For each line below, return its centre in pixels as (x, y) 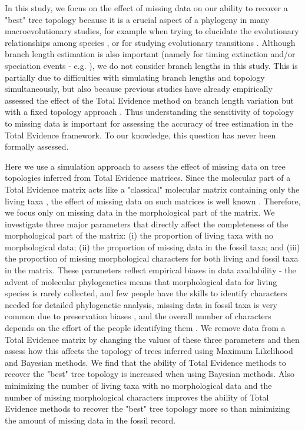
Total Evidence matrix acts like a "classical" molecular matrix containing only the (152, 189)
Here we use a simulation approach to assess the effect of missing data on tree (145, 166)
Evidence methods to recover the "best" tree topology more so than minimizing (147, 408)
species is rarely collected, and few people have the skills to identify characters (146, 293)
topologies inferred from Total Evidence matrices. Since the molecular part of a (148, 178)
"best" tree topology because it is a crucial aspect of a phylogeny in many (137, 19)
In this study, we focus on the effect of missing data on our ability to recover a (146, 8)
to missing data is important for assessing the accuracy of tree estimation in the (149, 123)
